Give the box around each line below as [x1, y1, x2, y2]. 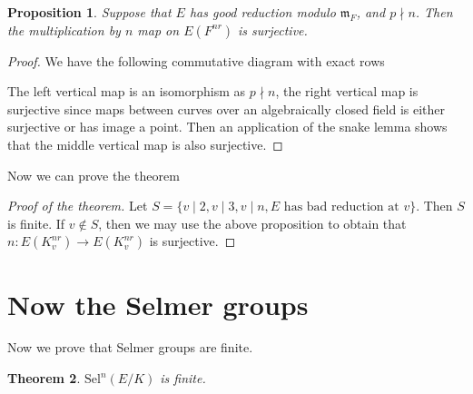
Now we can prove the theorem [7, 165, 180, 184]
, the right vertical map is [275, 82, 419, 101]
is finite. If [7, 213, 65, 232]
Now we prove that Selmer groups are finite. [7, 338, 253, 357]
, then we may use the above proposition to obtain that [98, 213, 407, 232]
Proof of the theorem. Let [7, 196, 148, 215]
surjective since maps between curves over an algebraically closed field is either [7, 99, 446, 118]
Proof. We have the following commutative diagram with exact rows [7, 51, 385, 70]
